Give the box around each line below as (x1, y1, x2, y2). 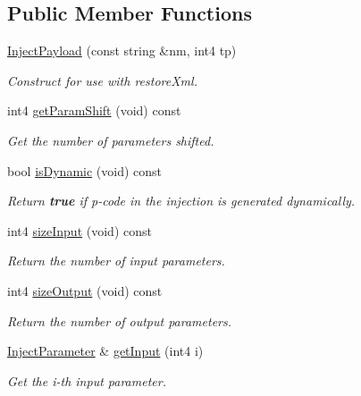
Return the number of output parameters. (7, 311, 232, 330)
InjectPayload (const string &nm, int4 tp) (7, 41, 237, 60)
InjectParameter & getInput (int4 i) (7, 341, 204, 360)
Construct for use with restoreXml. (7, 71, 197, 89)
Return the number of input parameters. (7, 251, 225, 270)
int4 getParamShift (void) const (7, 101, 181, 120)
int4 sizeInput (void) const (7, 221, 152, 240)
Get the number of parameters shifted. (7, 131, 214, 149)
